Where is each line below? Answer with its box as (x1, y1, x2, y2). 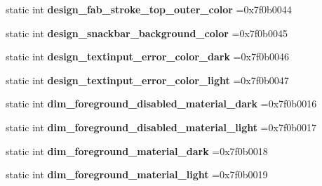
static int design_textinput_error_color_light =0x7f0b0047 (6, 72, 289, 87)
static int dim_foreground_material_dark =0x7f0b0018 (6, 143, 268, 158)
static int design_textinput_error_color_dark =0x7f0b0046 (6, 49, 289, 64)
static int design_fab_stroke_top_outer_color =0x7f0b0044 (6, 2, 292, 16)
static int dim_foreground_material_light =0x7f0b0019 (6, 167, 268, 182)
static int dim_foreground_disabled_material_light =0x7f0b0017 (6, 119, 316, 134)
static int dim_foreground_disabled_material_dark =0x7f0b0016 (6, 96, 317, 111)
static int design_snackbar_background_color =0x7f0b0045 (6, 25, 288, 40)
